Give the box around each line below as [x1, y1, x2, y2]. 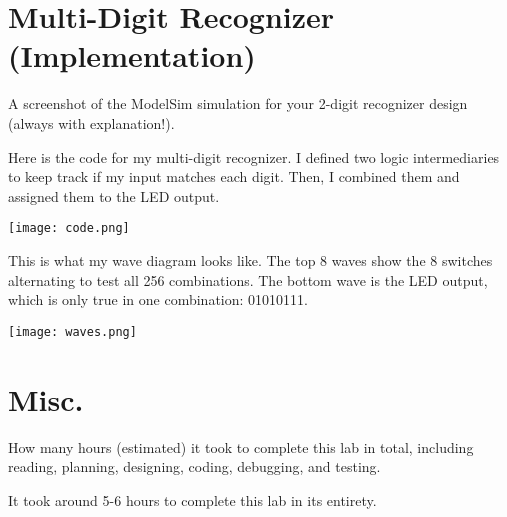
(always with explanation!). [8, 112, 175, 133]
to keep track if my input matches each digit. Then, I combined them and [8, 166, 460, 187]
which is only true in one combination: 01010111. [8, 289, 308, 310]
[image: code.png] [8, 221, 130, 236]
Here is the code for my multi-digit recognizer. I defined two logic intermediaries [8, 146, 500, 167]
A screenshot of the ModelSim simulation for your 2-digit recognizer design [8, 93, 468, 114]
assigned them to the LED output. [8, 185, 220, 206]
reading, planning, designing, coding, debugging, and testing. [8, 456, 381, 477]
